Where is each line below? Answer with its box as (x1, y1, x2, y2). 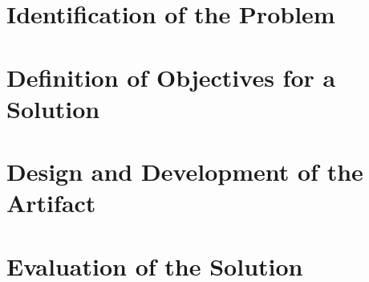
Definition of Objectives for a (6, 60, 336, 93)
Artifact (6, 186, 96, 219)
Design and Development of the (6, 155, 363, 188)
